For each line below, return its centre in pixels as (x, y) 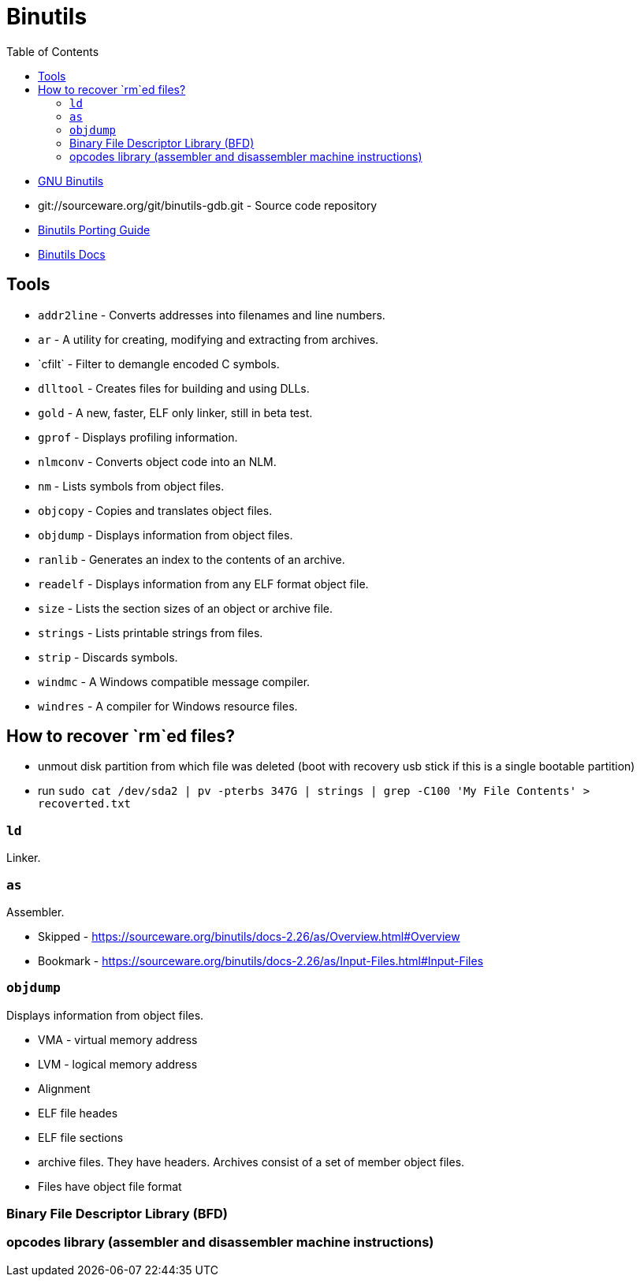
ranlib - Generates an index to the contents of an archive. (192, 559)
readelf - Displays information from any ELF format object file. (203, 584)
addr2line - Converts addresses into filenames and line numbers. (212, 315)
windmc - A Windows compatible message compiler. (174, 681)
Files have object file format (110, 1186)
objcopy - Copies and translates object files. (155, 510)
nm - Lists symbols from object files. (131, 486)
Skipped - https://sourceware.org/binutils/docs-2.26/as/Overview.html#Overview (249, 936)
